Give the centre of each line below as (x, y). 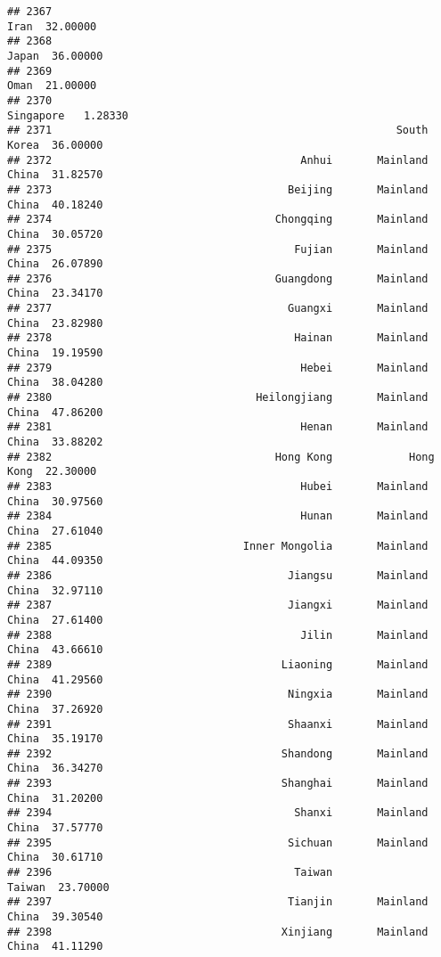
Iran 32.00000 (52, 26)
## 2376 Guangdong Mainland (218, 278)
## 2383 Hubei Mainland (218, 487)
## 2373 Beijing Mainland (218, 189)
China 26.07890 (55, 264)
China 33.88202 (55, 442)
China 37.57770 (55, 828)
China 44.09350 (55, 561)
